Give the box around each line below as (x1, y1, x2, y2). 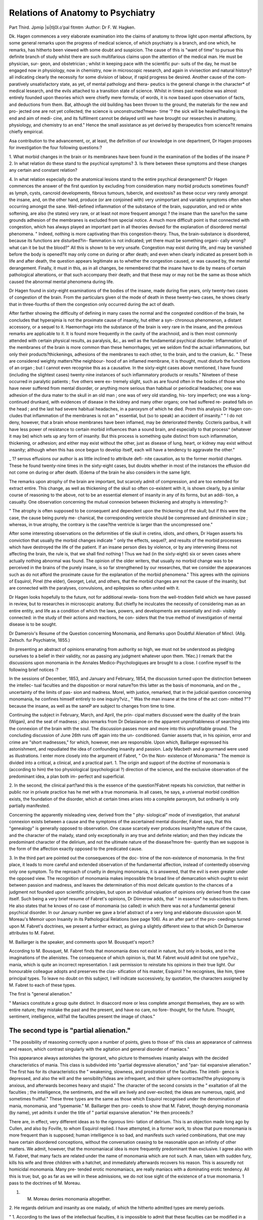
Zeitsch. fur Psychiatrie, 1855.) (9, 637, 70, 643)
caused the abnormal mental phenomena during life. (9, 279, 114, 285)
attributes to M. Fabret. (9, 930, 56, 936)
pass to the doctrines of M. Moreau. (9, 1180, 81, 1186)
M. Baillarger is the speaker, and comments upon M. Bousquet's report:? (9, 939, 154, 945)
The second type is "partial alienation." (9, 1026, 131, 1035)
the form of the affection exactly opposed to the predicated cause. (9, 846, 143, 852)
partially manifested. (9, 803, 50, 809)
